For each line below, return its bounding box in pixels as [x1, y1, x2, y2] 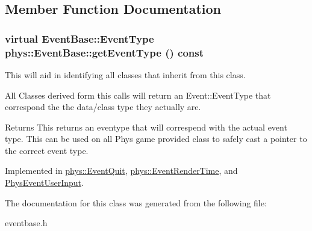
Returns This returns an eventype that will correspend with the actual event [5, 120, 287, 133]
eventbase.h [5, 217, 48, 229]
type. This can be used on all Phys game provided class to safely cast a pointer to [5, 132, 307, 145]
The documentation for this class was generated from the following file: [5, 196, 267, 209]
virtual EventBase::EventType [5, 31, 154, 46]
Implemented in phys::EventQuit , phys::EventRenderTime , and [5, 164, 238, 177]
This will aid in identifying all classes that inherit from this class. [5, 68, 246, 81]
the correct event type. [5, 144, 89, 156]
